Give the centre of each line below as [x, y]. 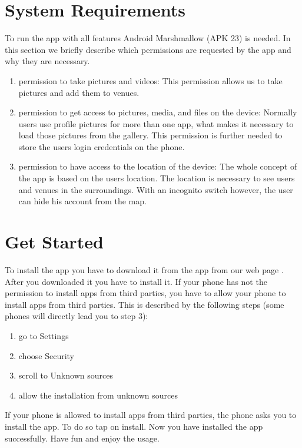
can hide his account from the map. [82, 201]
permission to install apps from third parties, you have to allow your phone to [145, 293]
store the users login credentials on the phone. [102, 146]
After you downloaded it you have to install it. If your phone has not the [136, 281]
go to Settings [44, 335]
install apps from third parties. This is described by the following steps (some [145, 304]
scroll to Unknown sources [66, 375]
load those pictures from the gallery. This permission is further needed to [150, 135]
